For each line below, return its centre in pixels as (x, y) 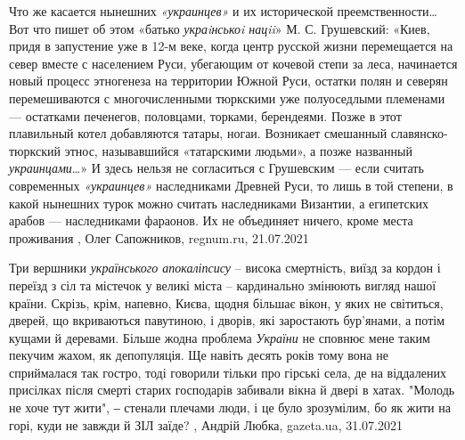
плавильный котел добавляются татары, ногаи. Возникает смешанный (198, 133)
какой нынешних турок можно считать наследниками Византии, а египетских (219, 203)
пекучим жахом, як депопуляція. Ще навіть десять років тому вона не (199, 355)
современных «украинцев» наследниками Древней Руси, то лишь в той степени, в (231, 185)
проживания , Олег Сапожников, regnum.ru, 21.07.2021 (159, 237)
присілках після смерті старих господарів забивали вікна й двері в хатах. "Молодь (232, 390)
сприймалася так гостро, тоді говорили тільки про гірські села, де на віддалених (228, 372)
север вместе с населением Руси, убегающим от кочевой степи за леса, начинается (233, 63)
